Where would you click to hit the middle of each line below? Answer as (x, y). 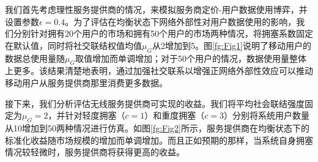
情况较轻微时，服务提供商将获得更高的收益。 (95, 152)
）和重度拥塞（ (175, 115)
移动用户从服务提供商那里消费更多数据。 (86, 82)
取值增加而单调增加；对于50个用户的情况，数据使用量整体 (190, 58)
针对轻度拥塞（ (95, 115)
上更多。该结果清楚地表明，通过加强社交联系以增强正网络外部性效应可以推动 (159, 71)
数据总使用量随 (35, 58)
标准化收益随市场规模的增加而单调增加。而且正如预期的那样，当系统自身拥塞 (159, 140)
